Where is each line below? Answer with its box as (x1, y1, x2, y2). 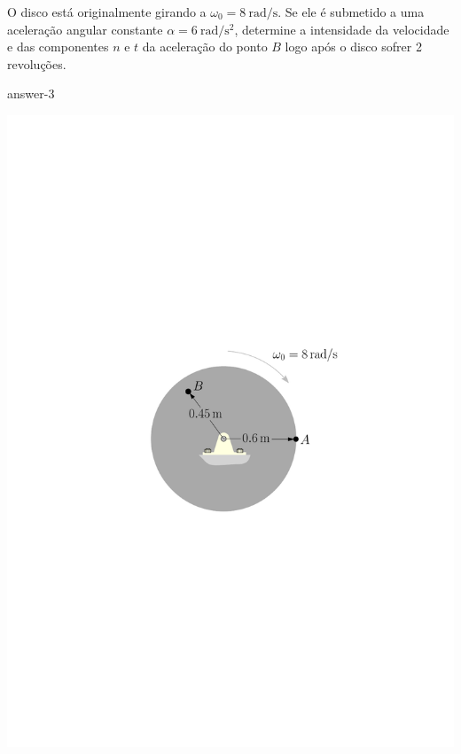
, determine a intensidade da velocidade (234, 19, 449, 38)
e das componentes (7, 37, 109, 56)
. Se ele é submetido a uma (277, 3, 425, 20)
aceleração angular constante (7, 19, 163, 38)
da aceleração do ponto (142, 37, 268, 56)
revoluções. (7, 54, 66, 73)
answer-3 (7, 84, 55, 103)
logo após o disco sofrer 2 (285, 37, 422, 56)
